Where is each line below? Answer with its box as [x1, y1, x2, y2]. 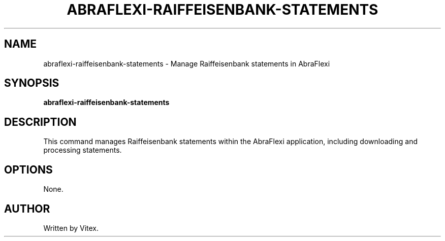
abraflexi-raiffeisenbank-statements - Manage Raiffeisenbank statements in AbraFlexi [43, 59, 330, 68]
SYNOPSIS [4, 77, 59, 90]
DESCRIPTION [4, 115, 77, 128]
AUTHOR [4, 202, 50, 215]
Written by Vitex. [43, 223, 99, 232]
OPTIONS [4, 163, 53, 176]
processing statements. [43, 146, 122, 155]
